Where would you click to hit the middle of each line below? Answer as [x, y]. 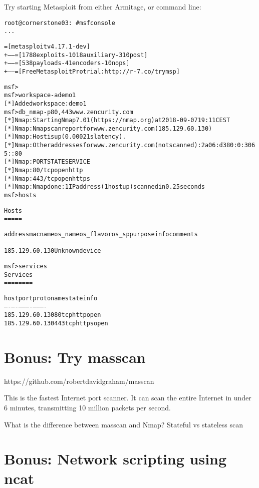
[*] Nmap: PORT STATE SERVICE [47, 162]
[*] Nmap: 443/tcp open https [47, 178]
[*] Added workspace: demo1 [45, 103]
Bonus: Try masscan [75, 357]
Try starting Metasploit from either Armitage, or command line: [103, 7]
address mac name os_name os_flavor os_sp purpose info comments [101, 234]
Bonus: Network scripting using [115, 459]
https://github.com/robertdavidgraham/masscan [79, 381]
